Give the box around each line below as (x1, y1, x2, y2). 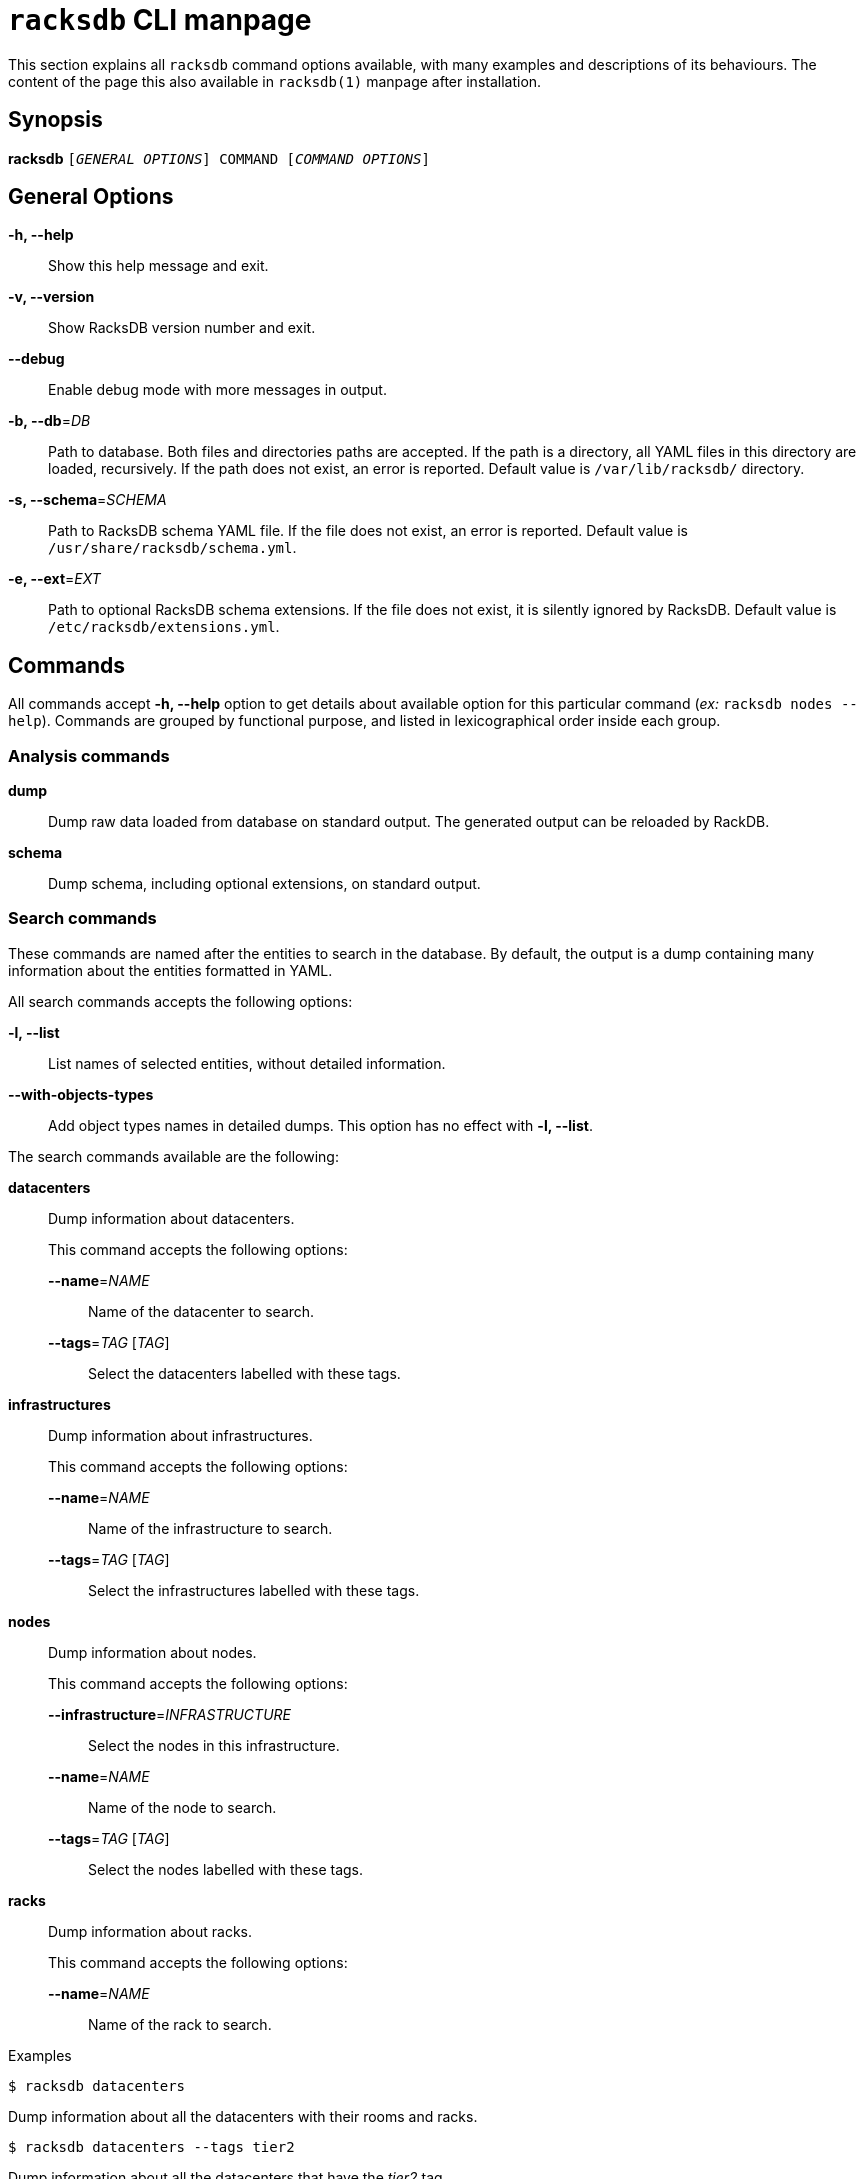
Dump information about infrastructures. (48, 1426, 313, 1444)
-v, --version (8, 288, 95, 306)
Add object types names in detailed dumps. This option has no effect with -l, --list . (48, 1116, 593, 1134)
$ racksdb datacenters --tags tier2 (8, 2138, 295, 2155)
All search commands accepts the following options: (8, 992, 353, 1010)
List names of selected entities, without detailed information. (48, 1054, 446, 1072)
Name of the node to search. (88, 1798, 277, 1816)
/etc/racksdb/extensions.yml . (48, 618, 280, 636)
